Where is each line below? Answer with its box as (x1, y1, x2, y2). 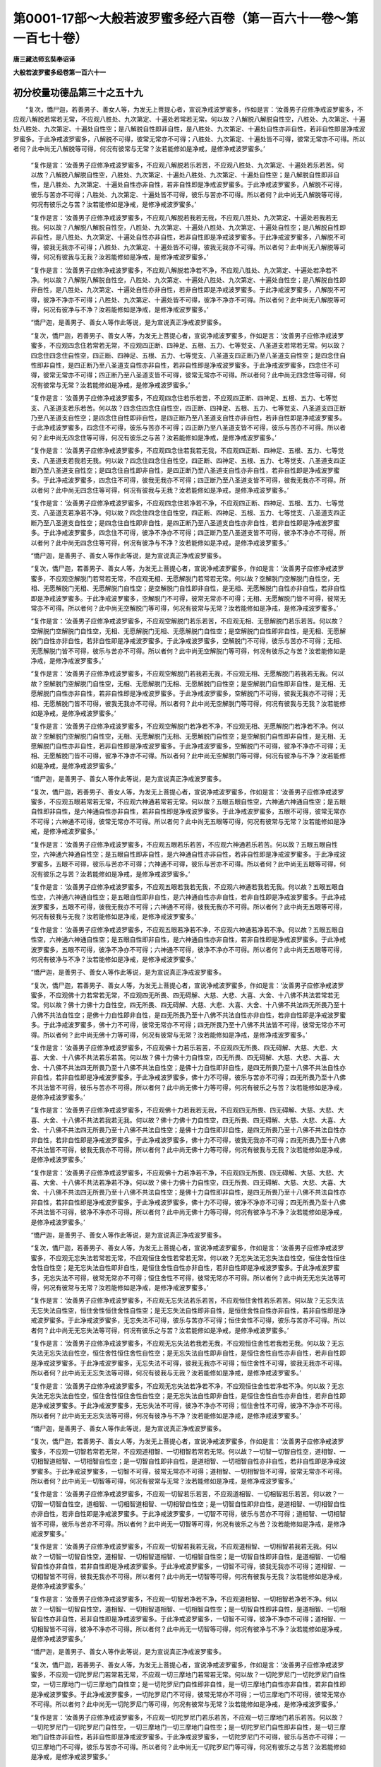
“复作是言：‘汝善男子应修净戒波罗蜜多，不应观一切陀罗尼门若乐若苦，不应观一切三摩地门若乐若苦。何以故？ (30, 1713, 344, 1721)
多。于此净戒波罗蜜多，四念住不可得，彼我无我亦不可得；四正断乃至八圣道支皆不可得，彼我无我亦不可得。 (30, 476, 340, 484)
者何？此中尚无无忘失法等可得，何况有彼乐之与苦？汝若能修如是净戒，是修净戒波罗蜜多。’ (30, 1326, 289, 1334)
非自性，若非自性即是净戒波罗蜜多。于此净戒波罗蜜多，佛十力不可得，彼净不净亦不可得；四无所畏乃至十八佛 (30, 1198, 346, 1207)
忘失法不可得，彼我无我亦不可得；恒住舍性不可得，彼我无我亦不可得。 (141, 1358, 346, 1367)
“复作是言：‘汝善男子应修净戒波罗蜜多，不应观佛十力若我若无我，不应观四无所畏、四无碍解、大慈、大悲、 (30, 1106, 338, 1115)
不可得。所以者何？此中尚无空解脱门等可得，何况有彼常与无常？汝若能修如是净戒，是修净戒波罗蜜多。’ (42, 604, 339, 612)
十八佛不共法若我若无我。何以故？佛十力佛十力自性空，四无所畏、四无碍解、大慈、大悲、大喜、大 (61, 1115, 346, 1124)
